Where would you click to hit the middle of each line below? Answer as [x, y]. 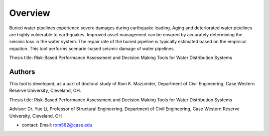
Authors [22, 72]
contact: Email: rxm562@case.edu [57, 125]
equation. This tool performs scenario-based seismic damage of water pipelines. [92, 48]
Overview [30, 13]
